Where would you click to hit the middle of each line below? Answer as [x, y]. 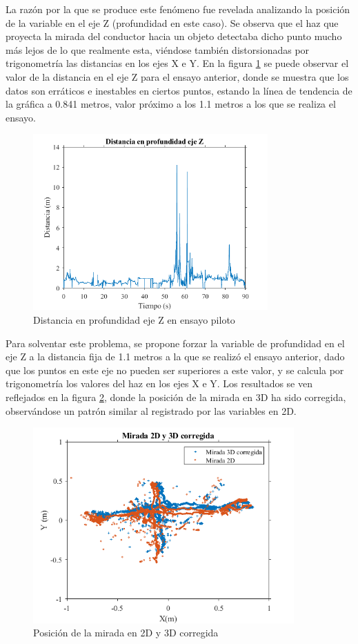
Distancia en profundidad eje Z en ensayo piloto [134, 320]
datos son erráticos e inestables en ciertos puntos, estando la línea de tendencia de [179, 90]
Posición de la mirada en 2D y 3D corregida [126, 633]
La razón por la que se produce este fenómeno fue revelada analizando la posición [178, 9]
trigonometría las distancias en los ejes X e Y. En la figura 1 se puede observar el [177, 63]
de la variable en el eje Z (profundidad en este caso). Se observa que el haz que [172, 22]
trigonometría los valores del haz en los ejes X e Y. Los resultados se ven [159, 383]
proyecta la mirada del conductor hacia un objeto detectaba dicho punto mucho [174, 36]
